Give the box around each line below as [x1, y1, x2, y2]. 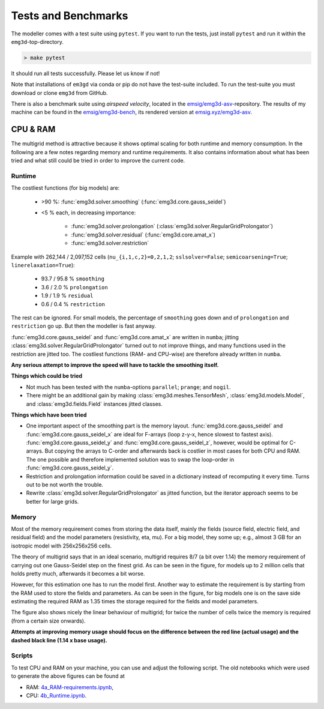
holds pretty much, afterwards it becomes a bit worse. [11, 570, 145, 577]
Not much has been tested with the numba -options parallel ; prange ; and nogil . [26, 383, 231, 390]
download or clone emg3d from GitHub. [11, 89, 108, 96]
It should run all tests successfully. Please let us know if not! [11, 70, 160, 77]
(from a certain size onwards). [11, 617, 86, 624]
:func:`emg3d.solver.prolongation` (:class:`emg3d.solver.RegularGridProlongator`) [71, 223, 273, 230]
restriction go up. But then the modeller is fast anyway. [11, 322, 156, 330]
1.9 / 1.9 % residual [41, 292, 94, 300]
